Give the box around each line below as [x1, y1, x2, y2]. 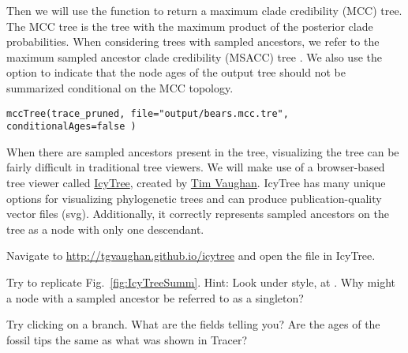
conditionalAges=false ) [6, 121, 137, 133]
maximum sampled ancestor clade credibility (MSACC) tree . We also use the [6, 48, 382, 65]
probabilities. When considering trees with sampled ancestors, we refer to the [6, 33, 380, 50]
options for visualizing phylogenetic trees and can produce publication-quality [6, 190, 382, 206]
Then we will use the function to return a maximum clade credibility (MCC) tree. [6, 2, 402, 18]
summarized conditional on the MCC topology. [6, 79, 234, 96]
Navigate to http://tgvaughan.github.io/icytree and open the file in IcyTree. [6, 247, 376, 264]
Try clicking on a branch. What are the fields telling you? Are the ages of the [6, 316, 380, 332]
